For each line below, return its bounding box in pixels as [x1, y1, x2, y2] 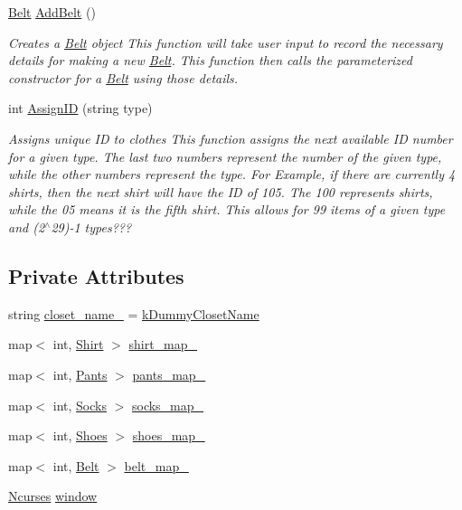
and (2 [8, 217, 45, 236]
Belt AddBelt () [8, 3, 96, 21]
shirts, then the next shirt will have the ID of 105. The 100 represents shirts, [8, 182, 433, 201]
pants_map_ [132, 364, 206, 383]
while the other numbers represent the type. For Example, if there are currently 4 [8, 165, 456, 184]
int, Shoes [52, 426, 108, 445]
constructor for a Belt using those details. [8, 68, 239, 87]
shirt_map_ [128, 335, 198, 354]
